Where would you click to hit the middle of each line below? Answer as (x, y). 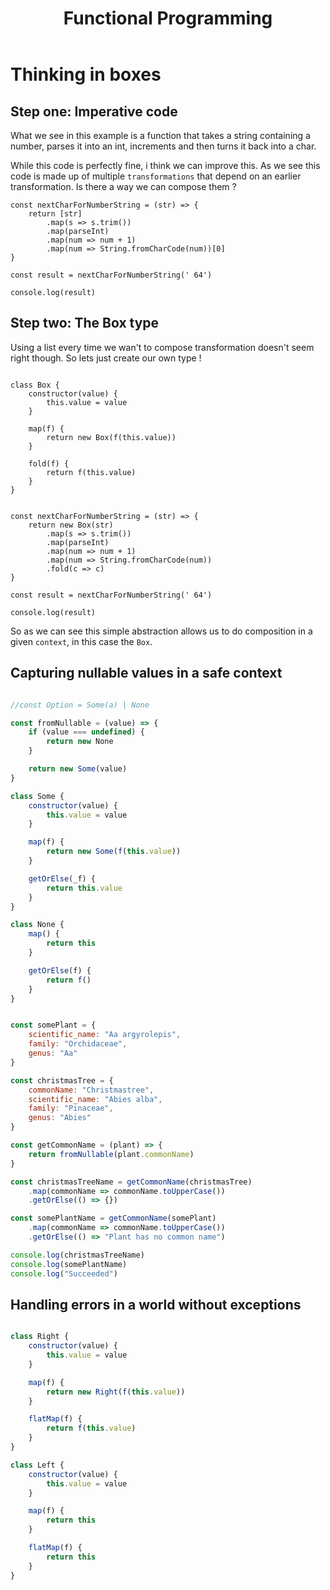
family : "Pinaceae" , (71, 1108)
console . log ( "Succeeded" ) (64, 1273)
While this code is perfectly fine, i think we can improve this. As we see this (165, 165)
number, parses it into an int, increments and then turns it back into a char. (163, 146)
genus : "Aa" (53, 1053)
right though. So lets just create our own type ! (106, 358)
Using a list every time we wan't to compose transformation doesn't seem (162, 347)
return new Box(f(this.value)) (111, 437)
